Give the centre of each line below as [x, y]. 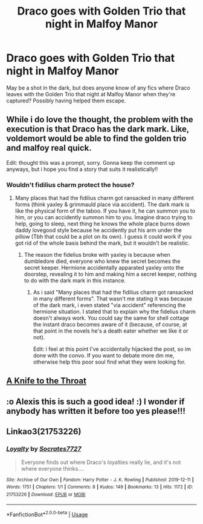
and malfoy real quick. [49, 148]
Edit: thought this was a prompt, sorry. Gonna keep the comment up [91, 162]
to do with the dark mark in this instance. [75, 280]
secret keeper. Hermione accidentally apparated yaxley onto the [104, 268]
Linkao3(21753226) [44, 432]
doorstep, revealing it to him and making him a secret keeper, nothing [110, 274]
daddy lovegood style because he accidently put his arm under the [98, 230]
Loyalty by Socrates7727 [44, 449]
